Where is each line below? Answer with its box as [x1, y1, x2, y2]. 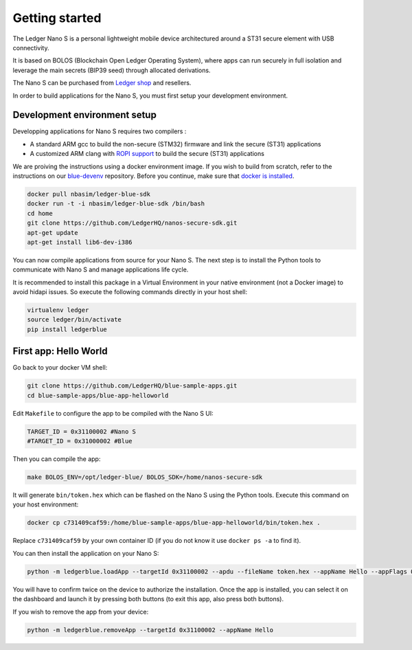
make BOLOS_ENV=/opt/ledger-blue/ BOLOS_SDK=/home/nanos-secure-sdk [27, 473, 263, 481]
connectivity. [12, 43, 49, 52]
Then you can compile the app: [12, 455, 101, 463]
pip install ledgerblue [27, 325, 108, 333]
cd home [27, 210, 53, 217]
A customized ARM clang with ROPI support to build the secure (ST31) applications [30, 150, 264, 158]
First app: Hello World [12, 346, 108, 357]
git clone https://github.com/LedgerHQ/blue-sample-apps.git [27, 382, 238, 390]
